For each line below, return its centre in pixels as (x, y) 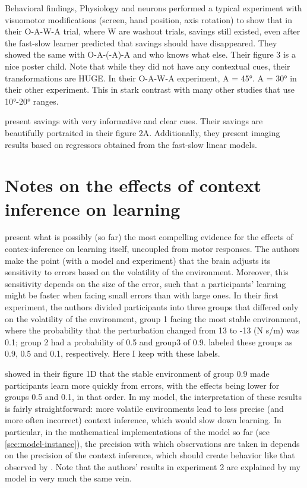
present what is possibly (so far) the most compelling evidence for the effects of (149, 237)
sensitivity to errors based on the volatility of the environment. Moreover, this (147, 272)
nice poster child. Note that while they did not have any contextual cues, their (148, 66)
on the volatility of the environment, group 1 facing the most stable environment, (153, 318)
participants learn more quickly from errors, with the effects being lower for (142, 385)
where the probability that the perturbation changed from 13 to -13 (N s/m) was (152, 330)
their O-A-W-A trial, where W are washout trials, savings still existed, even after (153, 31)
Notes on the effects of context (133, 185)
